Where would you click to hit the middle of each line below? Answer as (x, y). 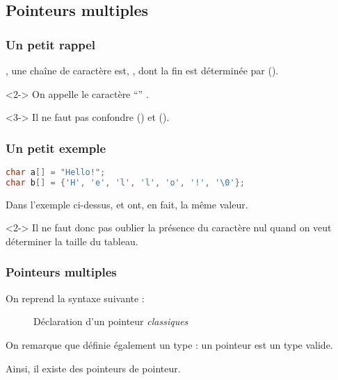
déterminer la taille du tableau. (72, 241)
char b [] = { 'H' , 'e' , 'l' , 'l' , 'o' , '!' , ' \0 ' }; (125, 182)
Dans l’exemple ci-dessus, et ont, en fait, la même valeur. (127, 204)
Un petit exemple (56, 148)
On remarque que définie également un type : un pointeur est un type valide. (169, 344)
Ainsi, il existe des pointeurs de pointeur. (93, 368)
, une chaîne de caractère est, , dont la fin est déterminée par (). (142, 70)
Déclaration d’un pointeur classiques (111, 321)
